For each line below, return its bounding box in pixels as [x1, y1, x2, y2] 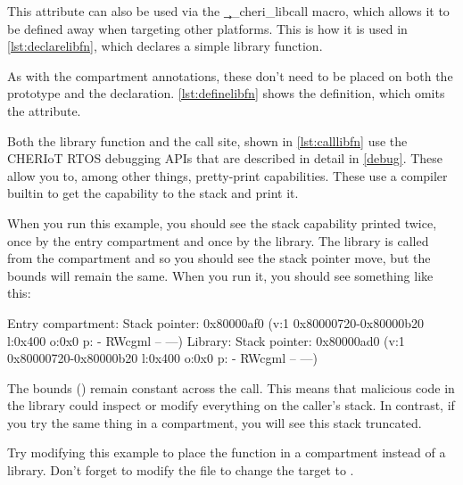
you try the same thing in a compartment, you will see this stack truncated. [7, 413, 422, 432]
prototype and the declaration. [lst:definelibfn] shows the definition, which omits [7, 84, 445, 103]
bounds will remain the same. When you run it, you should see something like [7, 266, 434, 284]
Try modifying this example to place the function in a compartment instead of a [7, 443, 446, 462]
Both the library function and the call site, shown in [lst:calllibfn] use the [7, 131, 408, 150]
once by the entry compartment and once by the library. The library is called [7, 231, 429, 250]
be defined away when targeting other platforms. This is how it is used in [7, 19, 408, 37]
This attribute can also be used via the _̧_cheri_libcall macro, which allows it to [7, 2, 450, 20]
